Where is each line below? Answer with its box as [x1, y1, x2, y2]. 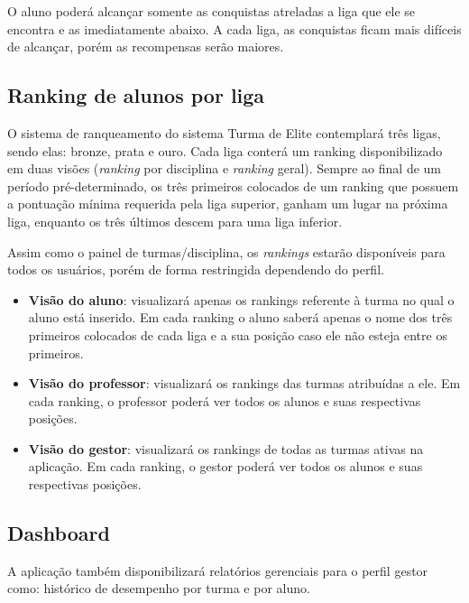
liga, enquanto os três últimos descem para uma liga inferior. [7, 211, 343, 230]
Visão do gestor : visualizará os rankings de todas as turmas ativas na [28, 439, 424, 458]
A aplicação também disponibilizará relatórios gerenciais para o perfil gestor [7, 561, 428, 580]
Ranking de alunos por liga [7, 81, 265, 109]
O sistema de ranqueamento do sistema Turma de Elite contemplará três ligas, [7, 123, 441, 142]
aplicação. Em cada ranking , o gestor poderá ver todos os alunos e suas [28, 457, 423, 476]
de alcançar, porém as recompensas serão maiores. [7, 37, 284, 56]
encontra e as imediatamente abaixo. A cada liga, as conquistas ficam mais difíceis [7, 19, 462, 38]
